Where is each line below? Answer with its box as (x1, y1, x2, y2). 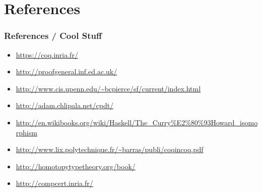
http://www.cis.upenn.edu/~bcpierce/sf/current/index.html (16, 83, 201, 93)
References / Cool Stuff (4, 29, 102, 42)
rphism (16, 127, 37, 137)
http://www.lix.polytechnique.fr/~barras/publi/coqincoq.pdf (16, 144, 204, 155)
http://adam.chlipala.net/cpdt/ (16, 100, 114, 111)
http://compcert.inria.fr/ (16, 178, 93, 188)
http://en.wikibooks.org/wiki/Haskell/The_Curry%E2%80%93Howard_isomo (16, 117, 258, 127)
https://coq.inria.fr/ (16, 49, 78, 60)
